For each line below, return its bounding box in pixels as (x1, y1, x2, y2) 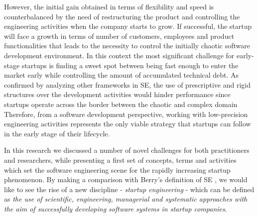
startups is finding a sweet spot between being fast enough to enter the (21, 60, 239, 70)
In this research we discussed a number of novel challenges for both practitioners (4, 145, 250, 155)
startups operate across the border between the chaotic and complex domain (4, 99, 238, 109)
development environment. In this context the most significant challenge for (4, 50, 235, 60)
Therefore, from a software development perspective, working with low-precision (4, 108, 248, 119)
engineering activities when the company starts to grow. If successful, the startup (4, 21, 252, 31)
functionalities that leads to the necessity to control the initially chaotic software (4, 40, 250, 51)
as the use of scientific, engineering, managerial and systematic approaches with (4, 194, 248, 204)
